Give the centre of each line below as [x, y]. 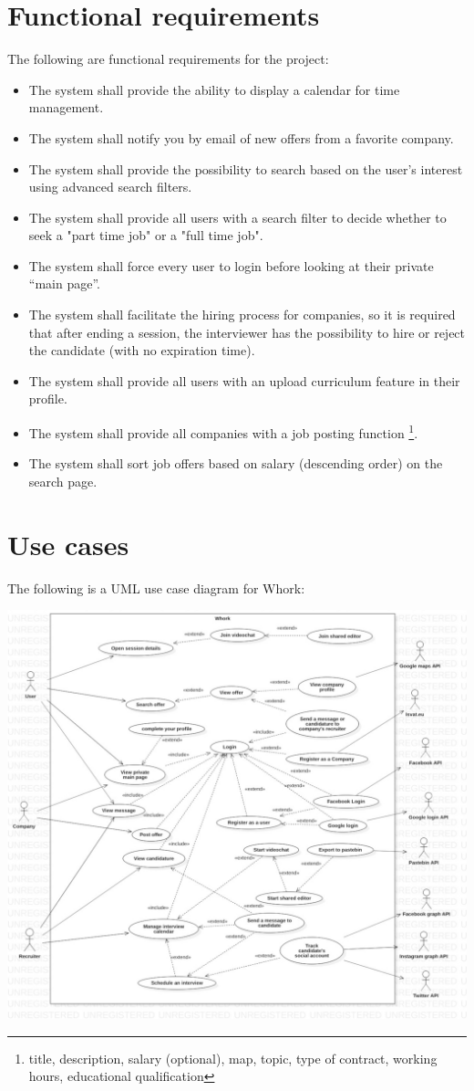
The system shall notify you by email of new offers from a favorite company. [241, 137]
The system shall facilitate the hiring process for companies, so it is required [242, 315]
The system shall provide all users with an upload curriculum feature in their [244, 380]
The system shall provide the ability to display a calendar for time [214, 89]
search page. [63, 481]
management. [66, 107]
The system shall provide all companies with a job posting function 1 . [223, 431]
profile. [48, 399]
